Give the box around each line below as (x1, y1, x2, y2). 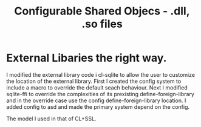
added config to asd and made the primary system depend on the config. (6, 103, 190, 110)
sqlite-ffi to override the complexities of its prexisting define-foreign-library (6, 90, 194, 97)
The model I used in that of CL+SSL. (6, 115, 97, 122)
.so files (81, 17, 123, 31)
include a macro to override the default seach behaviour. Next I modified (6, 83, 188, 91)
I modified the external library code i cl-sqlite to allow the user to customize (6, 71, 196, 78)
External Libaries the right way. (6, 51, 167, 65)
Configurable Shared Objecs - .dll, (14, 4, 190, 18)
